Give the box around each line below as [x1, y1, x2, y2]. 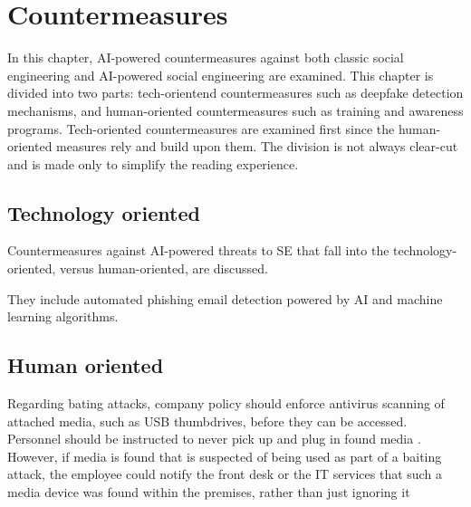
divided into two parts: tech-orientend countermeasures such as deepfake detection [7, 83, 464, 102]
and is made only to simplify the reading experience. [7, 154, 299, 173]
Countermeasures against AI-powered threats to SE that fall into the [7, 241, 389, 260]
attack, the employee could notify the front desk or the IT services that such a [7, 464, 442, 483]
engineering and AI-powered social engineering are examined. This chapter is [7, 65, 434, 84]
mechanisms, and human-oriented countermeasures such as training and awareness [7, 100, 464, 120]
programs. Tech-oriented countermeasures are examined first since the [7, 119, 395, 138]
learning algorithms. [7, 307, 119, 326]
